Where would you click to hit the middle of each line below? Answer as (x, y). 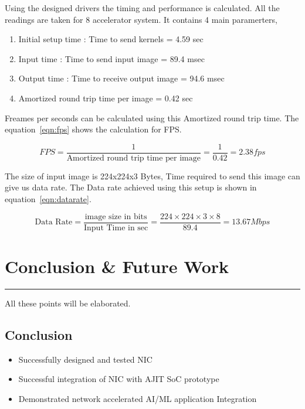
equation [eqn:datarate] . (48, 199)
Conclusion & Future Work (117, 266)
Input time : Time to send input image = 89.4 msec (111, 58)
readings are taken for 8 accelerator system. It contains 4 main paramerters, (141, 19)
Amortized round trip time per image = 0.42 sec (106, 98)
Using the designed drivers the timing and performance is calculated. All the (142, 8)
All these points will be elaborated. (68, 303)
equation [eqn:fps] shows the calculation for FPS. (93, 129)
